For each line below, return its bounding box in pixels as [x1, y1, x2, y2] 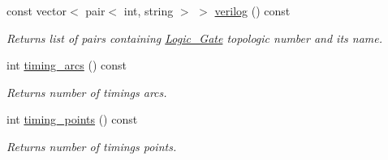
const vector [6, 2, 67, 19]
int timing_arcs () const [6, 57, 127, 74]
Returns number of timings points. [6, 137, 177, 154]
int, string [123, 2, 174, 19]
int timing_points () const [6, 111, 138, 128]
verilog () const [214, 2, 291, 19]
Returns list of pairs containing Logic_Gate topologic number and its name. [6, 29, 383, 46]
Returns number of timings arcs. [6, 83, 167, 100]
